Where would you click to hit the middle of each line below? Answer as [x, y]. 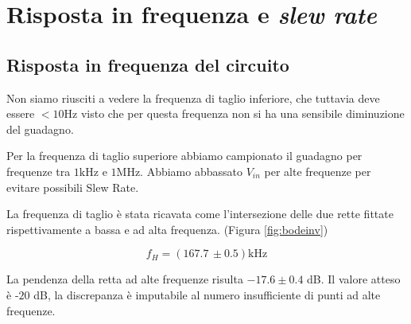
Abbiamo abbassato [194, 171]
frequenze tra [39, 171]
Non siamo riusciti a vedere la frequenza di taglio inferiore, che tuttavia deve [193, 98]
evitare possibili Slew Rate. [73, 187]
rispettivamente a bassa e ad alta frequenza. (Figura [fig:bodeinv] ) [167, 229]
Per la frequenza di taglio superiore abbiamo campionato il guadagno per [184, 156]
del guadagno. [40, 129]
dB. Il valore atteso [354, 279]
